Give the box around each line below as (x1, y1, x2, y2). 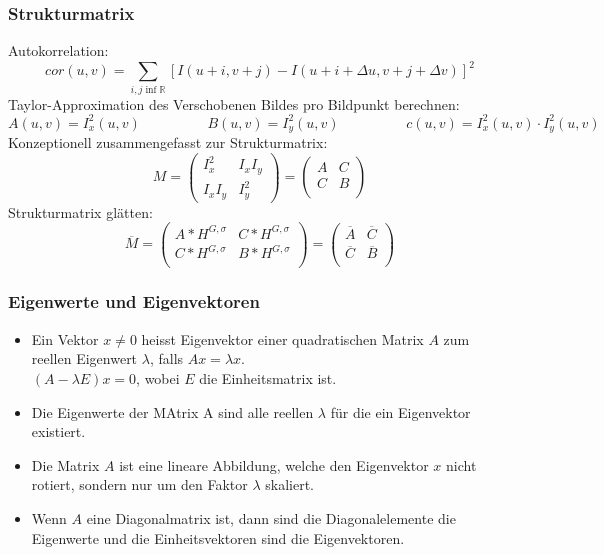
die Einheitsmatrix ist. (199, 367, 337, 388)
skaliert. (265, 474, 314, 495)
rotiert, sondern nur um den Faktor (31, 474, 248, 495)
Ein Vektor (31, 328, 99, 349)
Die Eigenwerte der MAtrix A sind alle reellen (31, 401, 314, 422)
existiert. (31, 421, 86, 442)
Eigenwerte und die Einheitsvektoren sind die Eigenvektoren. (31, 527, 405, 548)
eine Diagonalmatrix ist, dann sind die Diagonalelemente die (86, 507, 456, 528)
